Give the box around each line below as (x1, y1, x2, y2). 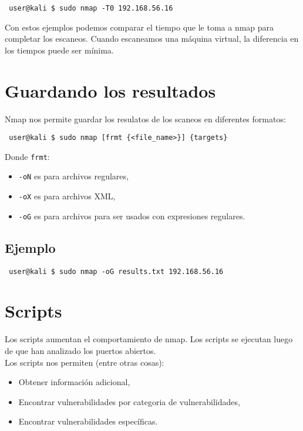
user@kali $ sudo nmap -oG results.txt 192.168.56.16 (9, 267, 224, 276)
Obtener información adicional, (18, 376, 130, 388)
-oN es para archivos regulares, (18, 170, 129, 182)
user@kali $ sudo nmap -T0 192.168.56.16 (9, 4, 173, 12)
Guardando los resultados (5, 78, 216, 102)
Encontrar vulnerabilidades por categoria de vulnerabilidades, (18, 395, 240, 407)
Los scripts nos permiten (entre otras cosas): (5, 356, 164, 368)
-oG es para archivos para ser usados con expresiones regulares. (18, 209, 245, 222)
